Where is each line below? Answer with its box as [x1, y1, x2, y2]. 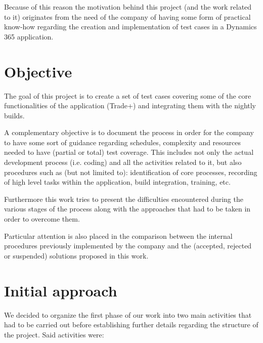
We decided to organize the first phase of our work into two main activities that [4, 309, 252, 320]
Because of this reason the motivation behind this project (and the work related [4, 2, 252, 12]
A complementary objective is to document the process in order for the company [4, 127, 254, 138]
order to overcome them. [4, 213, 80, 224]
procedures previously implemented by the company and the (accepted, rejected [4, 240, 252, 251]
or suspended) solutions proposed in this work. [4, 250, 149, 261]
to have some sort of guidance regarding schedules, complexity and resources [4, 137, 241, 147]
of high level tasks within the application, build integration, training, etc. [4, 177, 231, 187]
